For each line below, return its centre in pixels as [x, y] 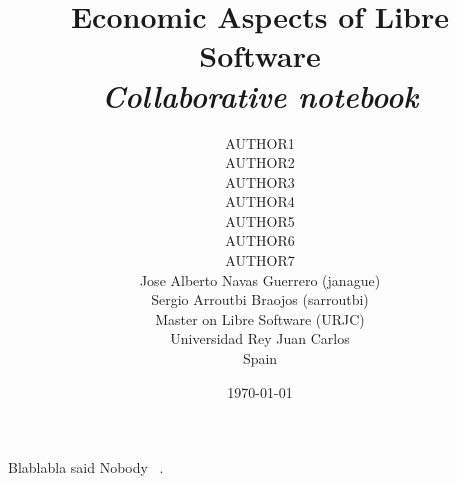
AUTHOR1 [260, 142]
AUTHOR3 [260, 181]
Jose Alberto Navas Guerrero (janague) [260, 279]
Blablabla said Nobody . [86, 467]
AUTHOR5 [260, 220]
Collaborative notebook [260, 95]
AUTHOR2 [260, 162]
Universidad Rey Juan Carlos [260, 338]
